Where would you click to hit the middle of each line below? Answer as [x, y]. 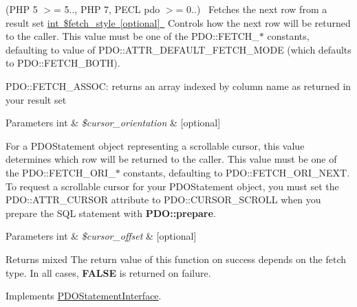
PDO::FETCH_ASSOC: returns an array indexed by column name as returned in [178, 86]
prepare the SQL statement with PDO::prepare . [111, 213]
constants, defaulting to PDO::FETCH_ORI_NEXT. [237, 172]
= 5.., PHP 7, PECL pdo [107, 9]
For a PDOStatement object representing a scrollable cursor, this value [155, 145]
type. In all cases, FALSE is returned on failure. [108, 272]
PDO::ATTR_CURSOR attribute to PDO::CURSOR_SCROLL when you [163, 200]
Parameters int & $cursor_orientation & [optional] [113, 123]
